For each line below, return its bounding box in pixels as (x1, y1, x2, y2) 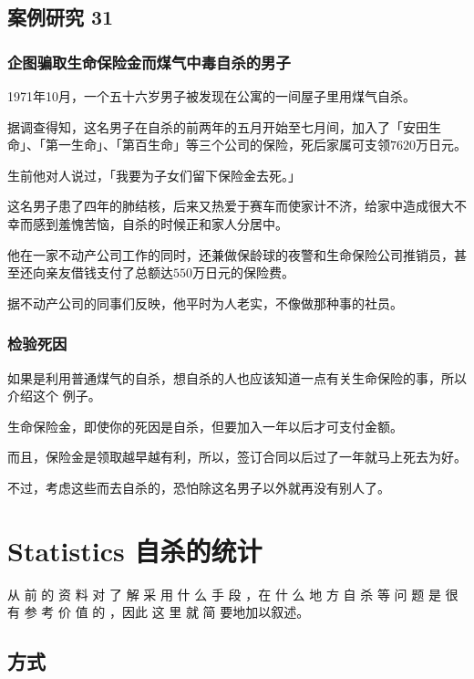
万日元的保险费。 (192, 263, 294, 282)
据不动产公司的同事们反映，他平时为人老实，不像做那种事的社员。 (7, 293, 403, 312)
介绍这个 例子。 (7, 386, 101, 405)
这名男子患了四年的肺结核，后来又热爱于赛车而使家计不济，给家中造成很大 (7, 196, 454, 215)
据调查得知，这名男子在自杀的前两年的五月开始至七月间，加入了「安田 (7, 117, 428, 136)
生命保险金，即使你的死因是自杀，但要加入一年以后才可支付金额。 (7, 416, 403, 435)
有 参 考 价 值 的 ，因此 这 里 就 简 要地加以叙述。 (7, 602, 310, 622)
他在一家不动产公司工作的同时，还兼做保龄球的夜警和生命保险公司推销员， (7, 245, 454, 264)
